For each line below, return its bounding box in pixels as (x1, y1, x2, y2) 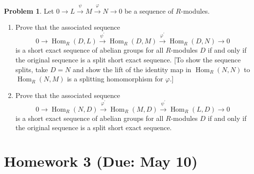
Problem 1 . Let (4, 5, 54, 16)
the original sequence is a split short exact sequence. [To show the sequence (15, 54, 241, 64)
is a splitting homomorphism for (67, 74, 163, 84)
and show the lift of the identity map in (72, 64, 191, 74)
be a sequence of (124, 5, 173, 16)
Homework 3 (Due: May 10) (4, 151, 198, 171)
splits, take (15, 64, 48, 74)
